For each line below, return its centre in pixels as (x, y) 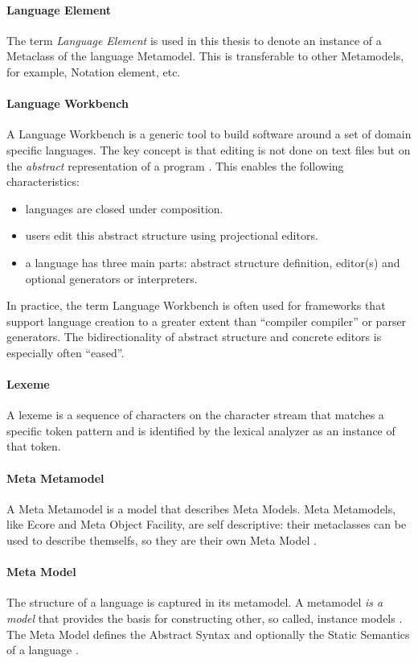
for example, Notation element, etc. (94, 71)
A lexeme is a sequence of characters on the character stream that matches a (195, 415)
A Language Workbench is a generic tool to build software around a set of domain (209, 134)
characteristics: (43, 181)
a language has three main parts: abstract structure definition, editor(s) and (213, 262)
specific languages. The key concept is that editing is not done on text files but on (209, 149)
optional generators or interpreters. (111, 278)
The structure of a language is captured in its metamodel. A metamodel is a (195, 602)
